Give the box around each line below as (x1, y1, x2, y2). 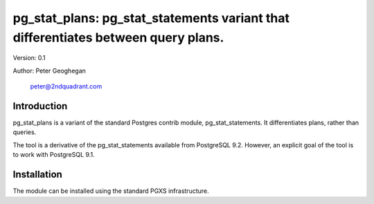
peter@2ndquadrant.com (30, 82, 103, 91)
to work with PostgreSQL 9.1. (12, 151, 95, 159)
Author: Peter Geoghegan (12, 66, 87, 75)
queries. (12, 128, 37, 136)
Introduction (12, 100, 68, 112)
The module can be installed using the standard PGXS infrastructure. (12, 187, 209, 195)
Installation (12, 169, 62, 180)
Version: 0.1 (12, 54, 46, 62)
